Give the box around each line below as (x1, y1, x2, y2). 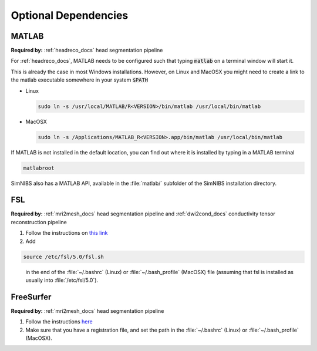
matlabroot (23, 164, 55, 171)
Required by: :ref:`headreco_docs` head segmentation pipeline (11, 47, 163, 54)
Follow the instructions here (25, 318, 93, 325)
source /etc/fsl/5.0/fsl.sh (23, 253, 104, 260)
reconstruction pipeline (11, 218, 67, 225)
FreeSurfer (11, 292, 52, 302)
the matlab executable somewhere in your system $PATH (11, 76, 149, 83)
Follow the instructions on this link (25, 230, 108, 237)
